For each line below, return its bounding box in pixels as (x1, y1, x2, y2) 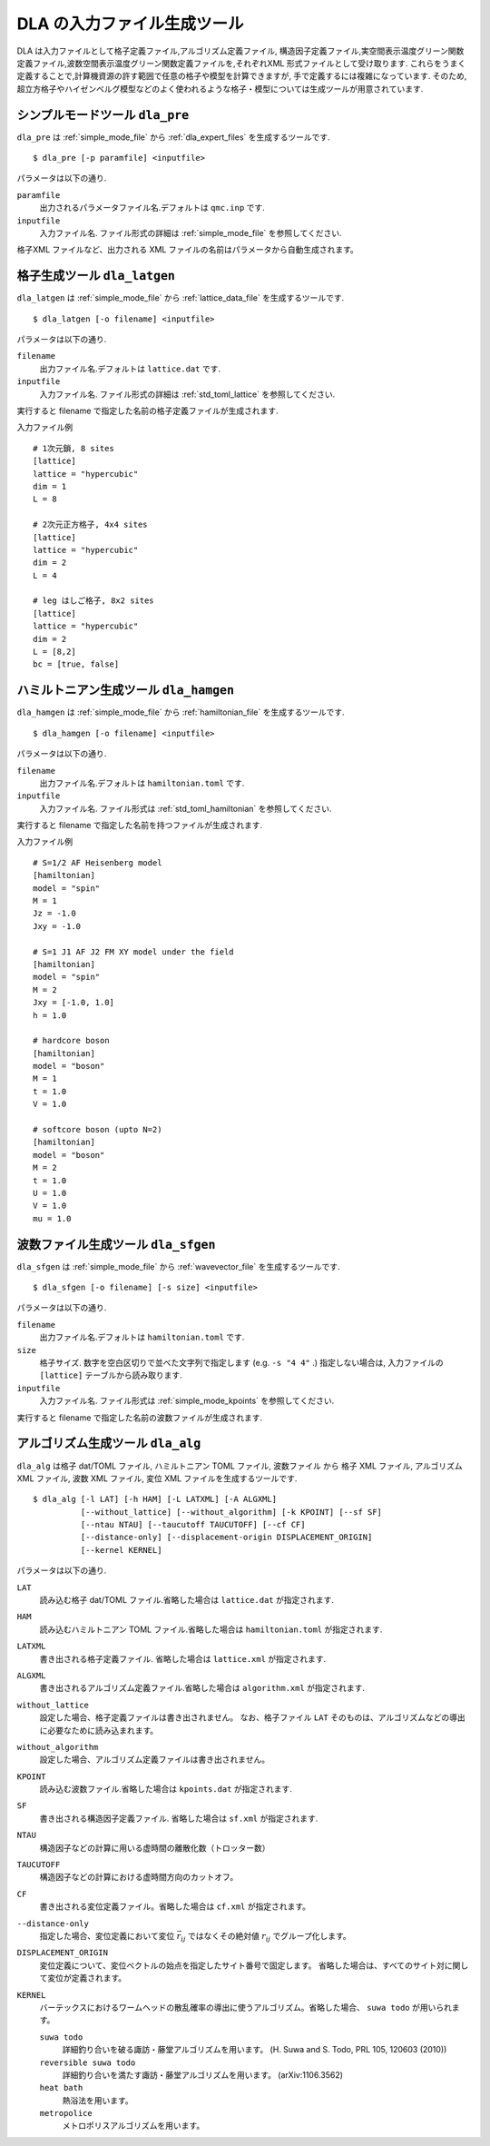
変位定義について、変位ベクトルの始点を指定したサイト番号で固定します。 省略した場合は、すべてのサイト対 (39, 1960, 445, 1971)
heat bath (39, 2082, 83, 2093)
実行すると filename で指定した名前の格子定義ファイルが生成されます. (16, 405, 279, 416)
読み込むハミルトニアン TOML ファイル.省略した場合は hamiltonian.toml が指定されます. (39, 1624, 383, 1635)
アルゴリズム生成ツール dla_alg (16, 1436, 201, 1451)
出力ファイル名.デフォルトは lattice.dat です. (39, 363, 221, 374)
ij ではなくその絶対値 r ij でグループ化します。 (181, 1931, 351, 1943)
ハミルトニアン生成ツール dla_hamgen (16, 682, 235, 698)
